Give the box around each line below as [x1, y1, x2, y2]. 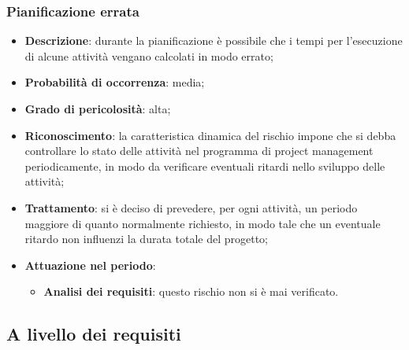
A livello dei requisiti [6, 322, 181, 346]
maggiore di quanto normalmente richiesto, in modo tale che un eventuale [24, 215, 381, 231]
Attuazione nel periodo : [24, 256, 156, 273]
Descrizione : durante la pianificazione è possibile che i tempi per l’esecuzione [24, 32, 403, 49]
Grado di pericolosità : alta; [24, 101, 171, 116]
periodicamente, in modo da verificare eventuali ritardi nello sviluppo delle [24, 157, 385, 174]
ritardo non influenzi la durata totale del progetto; [24, 230, 269, 247]
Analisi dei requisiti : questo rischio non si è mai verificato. [43, 283, 339, 300]
